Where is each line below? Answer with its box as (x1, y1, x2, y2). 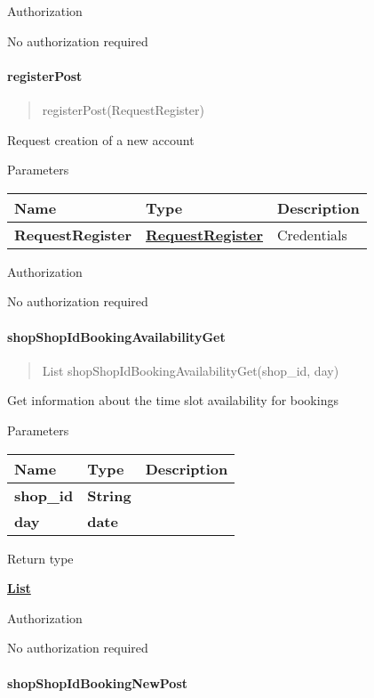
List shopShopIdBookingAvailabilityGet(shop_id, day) (42, 361, 339, 379)
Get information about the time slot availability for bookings (7, 391, 338, 410)
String (87, 484, 131, 506)
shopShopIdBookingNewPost (7, 673, 188, 692)
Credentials (277, 223, 347, 245)
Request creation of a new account (7, 130, 195, 149)
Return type (7, 548, 74, 567)
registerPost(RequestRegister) (42, 100, 205, 118)
